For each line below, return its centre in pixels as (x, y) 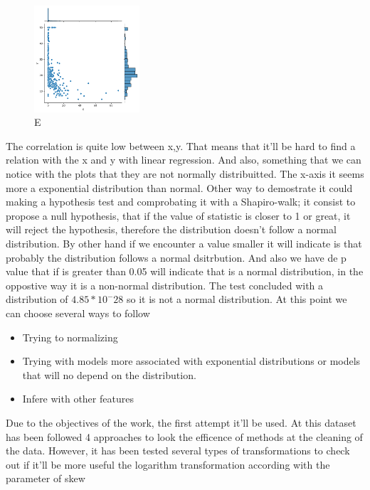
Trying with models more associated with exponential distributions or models (191, 361)
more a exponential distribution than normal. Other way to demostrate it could (179, 187)
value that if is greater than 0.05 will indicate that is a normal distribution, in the (185, 271)
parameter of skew (46, 478)
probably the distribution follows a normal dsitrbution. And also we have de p (176, 257)
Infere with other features (78, 399)
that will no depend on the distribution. (109, 374)
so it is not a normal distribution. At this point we (237, 299)
